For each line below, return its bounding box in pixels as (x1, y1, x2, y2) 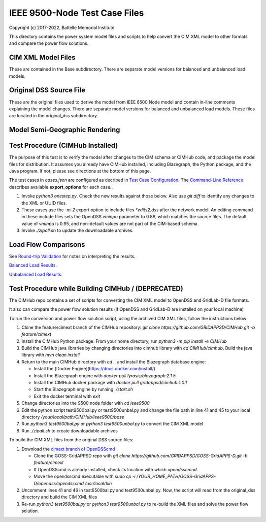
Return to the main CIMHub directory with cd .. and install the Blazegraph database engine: (21, 359, 206, 364)
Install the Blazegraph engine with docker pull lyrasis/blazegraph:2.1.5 (33, 372, 176, 379)
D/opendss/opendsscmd (33, 480, 84, 486)
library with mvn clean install (21, 352, 80, 358)
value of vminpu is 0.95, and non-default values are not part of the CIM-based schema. (21, 221, 199, 227)
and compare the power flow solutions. (9, 40, 89, 46)
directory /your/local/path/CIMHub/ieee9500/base (21, 414, 125, 420)
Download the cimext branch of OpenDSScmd (21, 446, 115, 452)
